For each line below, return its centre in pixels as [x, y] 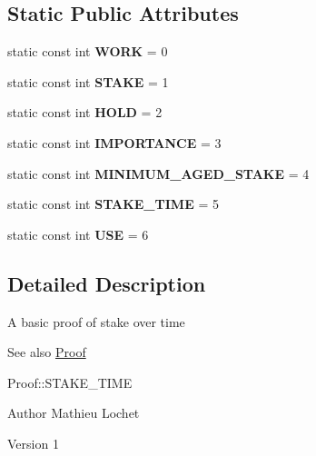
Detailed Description [107, 283]
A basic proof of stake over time [96, 321]
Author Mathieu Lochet [74, 413]
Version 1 [33, 443]
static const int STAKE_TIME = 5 [113, 204]
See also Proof [47, 352]
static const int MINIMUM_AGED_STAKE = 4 [158, 173]
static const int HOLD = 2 [85, 112]
